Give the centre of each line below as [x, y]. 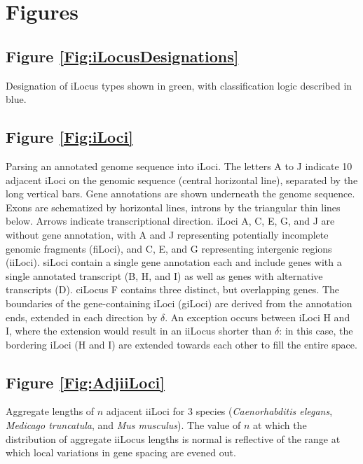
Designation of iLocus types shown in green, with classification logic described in [179, 85]
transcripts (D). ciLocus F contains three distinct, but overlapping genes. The [173, 289]
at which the [280, 425]
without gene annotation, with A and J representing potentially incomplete [167, 234]
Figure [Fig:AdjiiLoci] [85, 382]
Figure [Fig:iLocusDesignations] [122, 56]
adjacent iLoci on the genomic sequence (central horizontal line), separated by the [182, 180]
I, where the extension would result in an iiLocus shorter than [139, 331]
